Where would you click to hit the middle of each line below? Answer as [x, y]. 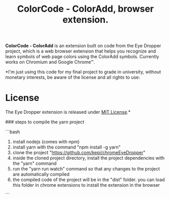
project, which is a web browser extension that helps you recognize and [81, 51]
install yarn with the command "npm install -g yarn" [67, 147]
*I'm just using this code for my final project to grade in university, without [83, 72]
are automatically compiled [41, 175]
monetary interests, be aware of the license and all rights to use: [73, 78]
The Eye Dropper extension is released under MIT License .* [68, 112]
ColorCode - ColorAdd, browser [86, 9]
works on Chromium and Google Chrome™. [50, 62]
